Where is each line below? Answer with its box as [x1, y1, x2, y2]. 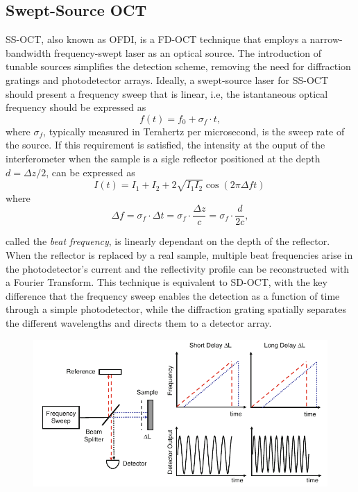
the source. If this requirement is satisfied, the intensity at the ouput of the [6, 137, 325, 152]
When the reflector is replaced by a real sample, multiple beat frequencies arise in [6, 247, 353, 262]
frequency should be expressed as [6, 100, 146, 114]
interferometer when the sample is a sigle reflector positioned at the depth [6, 151, 321, 165]
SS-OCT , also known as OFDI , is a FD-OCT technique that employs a [6, 32, 307, 46]
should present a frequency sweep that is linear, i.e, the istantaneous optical [6, 86, 328, 101]
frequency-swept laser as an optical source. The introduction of [54, 45, 322, 60]
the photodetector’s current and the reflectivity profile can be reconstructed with [6, 261, 350, 275]
